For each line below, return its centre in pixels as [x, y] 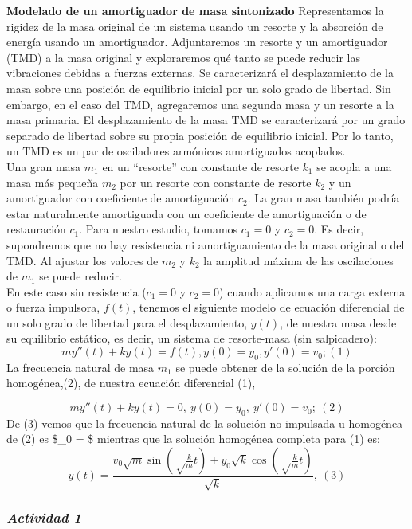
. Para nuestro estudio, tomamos [159, 229]
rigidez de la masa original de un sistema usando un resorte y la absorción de [195, 26]
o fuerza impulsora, [53, 307]
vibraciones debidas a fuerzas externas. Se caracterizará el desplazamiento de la [200, 73]
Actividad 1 [44, 517]
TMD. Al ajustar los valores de [82, 260]
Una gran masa [44, 166]
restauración [36, 229]
